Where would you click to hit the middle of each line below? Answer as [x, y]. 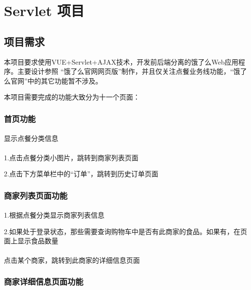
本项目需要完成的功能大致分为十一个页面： [72, 97]
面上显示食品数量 [31, 241]
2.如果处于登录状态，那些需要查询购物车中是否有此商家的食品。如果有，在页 [125, 231]
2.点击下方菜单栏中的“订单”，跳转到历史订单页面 [81, 174]
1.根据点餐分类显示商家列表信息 [54, 215]
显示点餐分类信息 [31, 138]
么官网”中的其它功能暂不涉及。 [53, 80]
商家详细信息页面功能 [44, 281]
